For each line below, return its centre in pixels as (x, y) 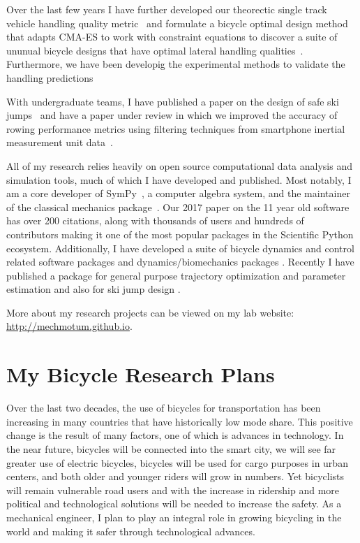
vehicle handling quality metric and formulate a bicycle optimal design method (177, 23)
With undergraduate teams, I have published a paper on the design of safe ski (173, 101)
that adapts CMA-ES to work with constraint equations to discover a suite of (172, 37)
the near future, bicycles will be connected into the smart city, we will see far (171, 448)
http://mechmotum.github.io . (69, 326)
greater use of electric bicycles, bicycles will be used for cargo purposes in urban (177, 462)
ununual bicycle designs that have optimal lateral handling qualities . (155, 50)
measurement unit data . (60, 142)
